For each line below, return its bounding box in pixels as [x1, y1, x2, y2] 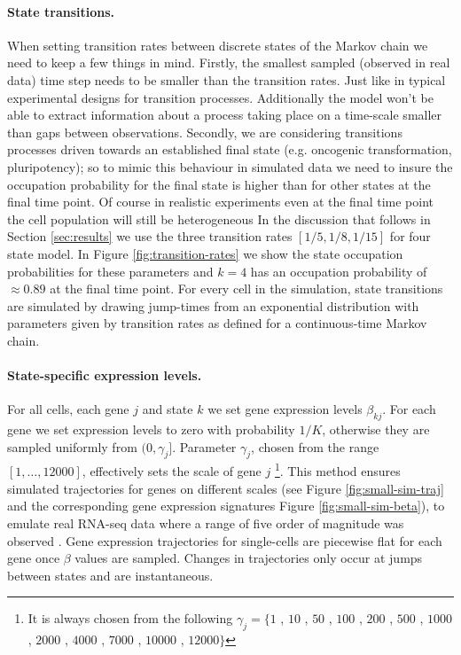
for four [389, 227, 431, 246]
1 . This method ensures [274, 459, 401, 480]
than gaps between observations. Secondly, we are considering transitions [7, 122, 402, 141]
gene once [7, 549, 60, 567]
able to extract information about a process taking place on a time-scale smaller [7, 105, 442, 124]
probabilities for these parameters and [7, 261, 214, 280]
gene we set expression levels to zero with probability [7, 420, 295, 439]
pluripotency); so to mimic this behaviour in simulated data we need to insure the [7, 157, 453, 175]
